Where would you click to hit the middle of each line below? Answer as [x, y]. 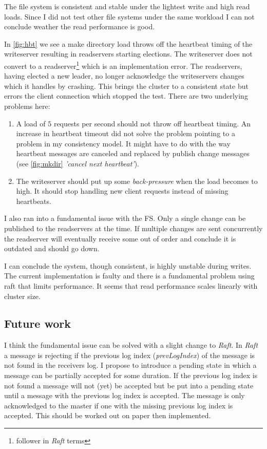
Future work [38, 323]
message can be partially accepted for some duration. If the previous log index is [131, 375]
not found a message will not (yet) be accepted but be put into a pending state [129, 385]
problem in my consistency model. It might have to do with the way [123, 143]
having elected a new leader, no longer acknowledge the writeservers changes [124, 76]
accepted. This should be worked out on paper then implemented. [108, 415]
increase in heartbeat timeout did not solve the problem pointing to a [126, 133]
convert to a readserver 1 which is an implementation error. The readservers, [123, 65]
